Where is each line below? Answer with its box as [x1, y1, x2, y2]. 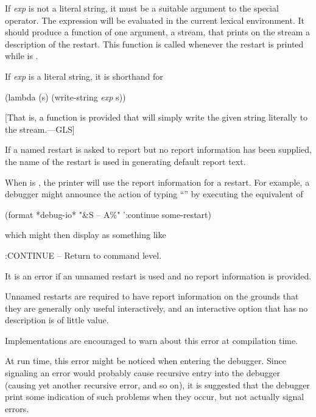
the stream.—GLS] [5, 122, 75, 135]
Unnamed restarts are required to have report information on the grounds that [5, 290, 299, 303]
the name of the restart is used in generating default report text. [5, 155, 246, 167]
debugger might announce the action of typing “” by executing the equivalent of [5, 187, 303, 200]
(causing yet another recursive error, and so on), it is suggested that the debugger [5, 378, 310, 391]
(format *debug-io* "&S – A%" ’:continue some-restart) [5, 208, 211, 220]
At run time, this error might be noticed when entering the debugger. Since [5, 354, 286, 367]
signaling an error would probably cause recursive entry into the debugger [5, 366, 281, 379]
